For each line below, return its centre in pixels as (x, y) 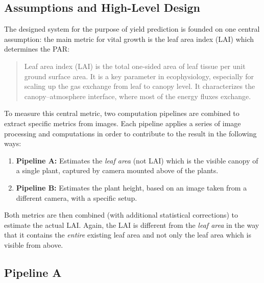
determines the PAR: (37, 49)
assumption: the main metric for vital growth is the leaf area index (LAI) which (129, 39)
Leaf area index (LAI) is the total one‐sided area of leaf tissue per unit (135, 66)
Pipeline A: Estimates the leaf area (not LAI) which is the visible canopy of (137, 160)
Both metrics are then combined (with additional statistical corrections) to (121, 215)
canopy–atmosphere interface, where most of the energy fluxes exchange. (138, 96)
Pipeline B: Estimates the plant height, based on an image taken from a (131, 187)
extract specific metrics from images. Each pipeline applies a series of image (123, 123)
